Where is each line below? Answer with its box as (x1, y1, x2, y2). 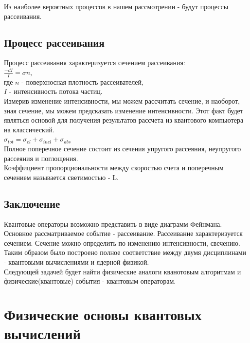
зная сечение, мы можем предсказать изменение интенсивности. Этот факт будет (4, 105, 243, 115)
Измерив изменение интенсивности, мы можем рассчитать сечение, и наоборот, (4, 96, 240, 106)
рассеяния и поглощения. (4, 153, 78, 163)
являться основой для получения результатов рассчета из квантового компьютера (4, 115, 244, 125)
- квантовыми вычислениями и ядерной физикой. (4, 256, 149, 267)
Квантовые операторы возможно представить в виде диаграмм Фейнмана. (4, 218, 222, 229)
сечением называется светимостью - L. (4, 172, 119, 182)
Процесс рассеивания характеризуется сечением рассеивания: (4, 57, 185, 68)
